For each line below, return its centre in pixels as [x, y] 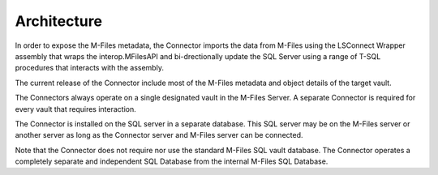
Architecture [59, 21]
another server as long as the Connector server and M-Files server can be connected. [159, 135]
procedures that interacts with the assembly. [89, 68]
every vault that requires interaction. [76, 109]
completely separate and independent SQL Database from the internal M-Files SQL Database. [172, 161]
